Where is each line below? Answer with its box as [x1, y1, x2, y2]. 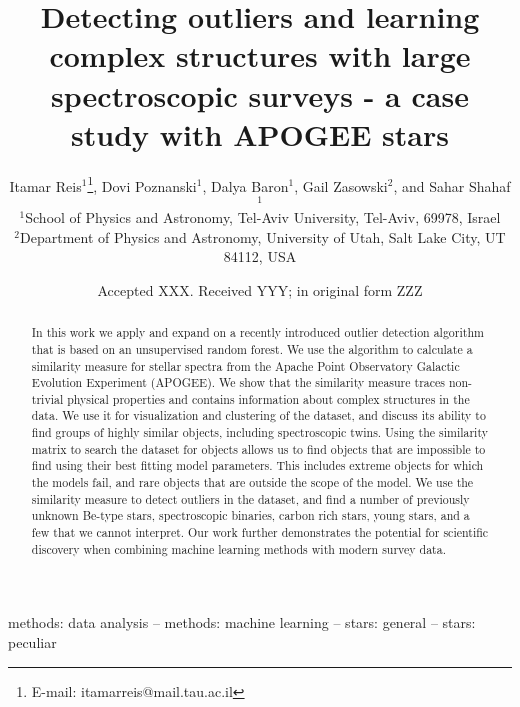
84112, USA [223, 246, 297, 267]
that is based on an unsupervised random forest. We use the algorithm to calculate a [31, 340, 473, 357]
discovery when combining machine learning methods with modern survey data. [31, 540, 446, 557]
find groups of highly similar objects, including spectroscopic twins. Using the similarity [31, 424, 488, 441]
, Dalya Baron [202, 175, 289, 196]
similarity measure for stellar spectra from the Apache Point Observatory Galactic [31, 357, 460, 374]
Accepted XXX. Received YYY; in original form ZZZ [97, 279, 423, 300]
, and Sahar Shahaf [393, 175, 511, 196]
